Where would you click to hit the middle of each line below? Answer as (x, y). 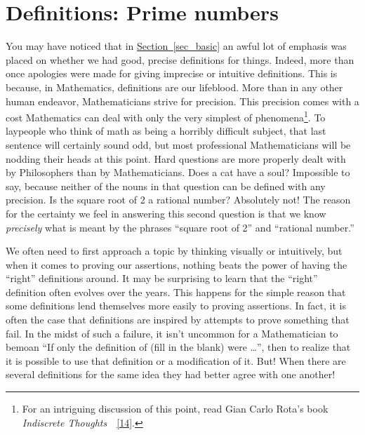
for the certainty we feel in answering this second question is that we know (166, 213)
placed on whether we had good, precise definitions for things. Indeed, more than (180, 59)
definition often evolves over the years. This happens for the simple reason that (176, 292)
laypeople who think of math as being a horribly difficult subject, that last (166, 131)
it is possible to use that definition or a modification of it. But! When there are (176, 360)
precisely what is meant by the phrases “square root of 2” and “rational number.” (180, 227)
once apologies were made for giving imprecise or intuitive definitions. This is (172, 73)
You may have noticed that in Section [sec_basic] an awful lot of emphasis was (176, 46)
